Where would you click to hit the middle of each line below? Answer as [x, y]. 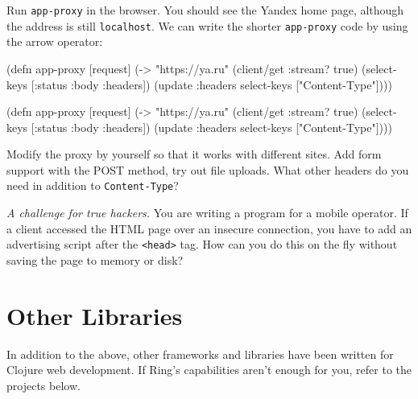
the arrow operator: [55, 41]
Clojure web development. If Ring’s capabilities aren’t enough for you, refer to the [209, 370]
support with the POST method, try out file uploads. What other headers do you [208, 169]
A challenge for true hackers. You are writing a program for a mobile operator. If [207, 213]
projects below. [43, 385]
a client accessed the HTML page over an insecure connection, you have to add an [209, 228]
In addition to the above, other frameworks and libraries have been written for [200, 354]
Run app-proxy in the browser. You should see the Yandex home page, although [205, 10]
